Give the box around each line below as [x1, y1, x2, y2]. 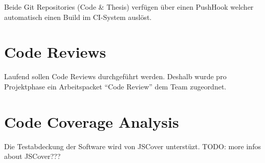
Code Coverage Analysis [4, 111, 179, 132]
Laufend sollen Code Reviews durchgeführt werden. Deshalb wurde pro [4, 71, 227, 82]
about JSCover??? [4, 151, 61, 161]
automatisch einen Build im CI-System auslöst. [4, 11, 152, 22]
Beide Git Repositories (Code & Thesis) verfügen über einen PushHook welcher [4, 2, 254, 12]
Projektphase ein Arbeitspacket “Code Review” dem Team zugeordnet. [4, 81, 227, 91]
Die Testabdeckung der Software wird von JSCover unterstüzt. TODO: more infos [4, 141, 261, 151]
